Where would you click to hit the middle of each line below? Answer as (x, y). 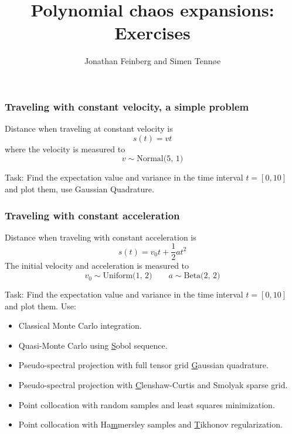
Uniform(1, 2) (128, 276)
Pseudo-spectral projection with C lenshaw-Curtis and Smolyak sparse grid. (153, 385)
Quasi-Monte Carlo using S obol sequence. (93, 345)
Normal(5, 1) (160, 159)
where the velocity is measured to (65, 148)
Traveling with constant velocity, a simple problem (127, 106)
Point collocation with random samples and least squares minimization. (147, 404)
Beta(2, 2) (202, 276)
